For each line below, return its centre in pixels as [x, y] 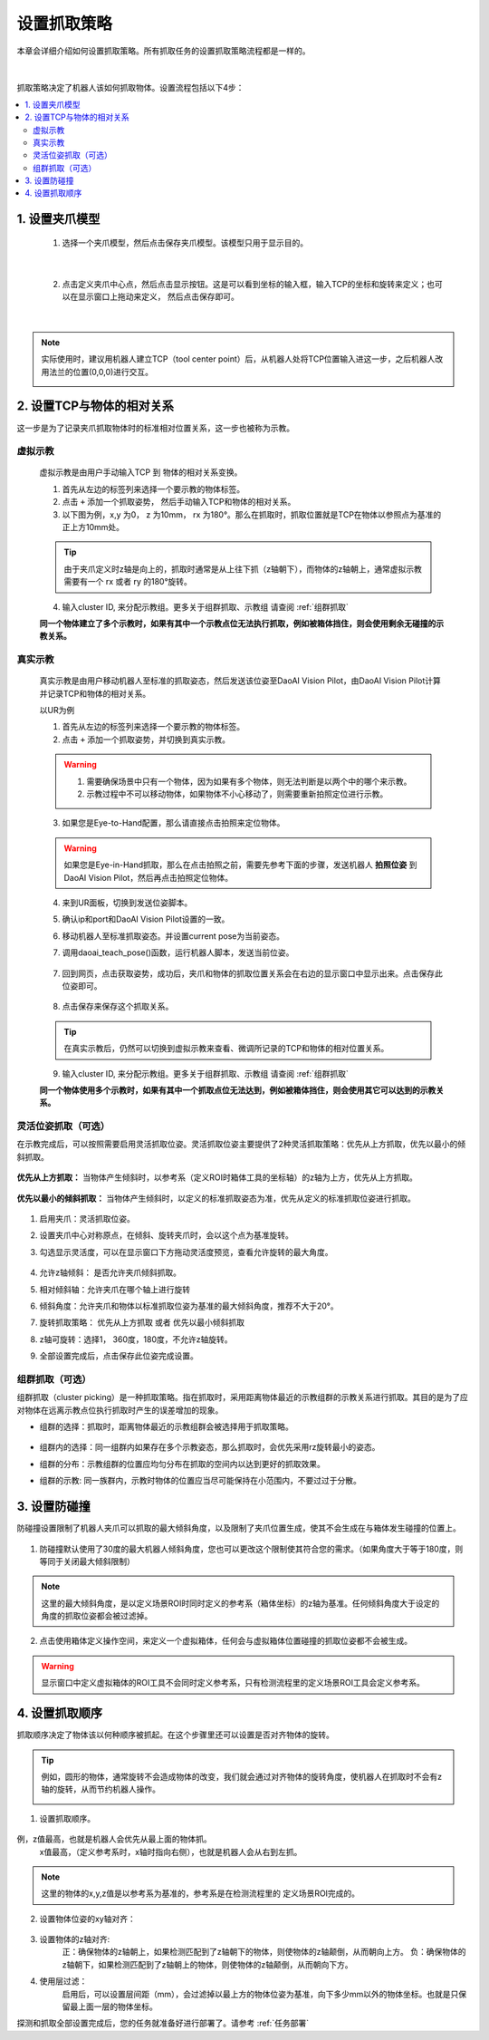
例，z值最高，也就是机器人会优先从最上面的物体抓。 [114, 1839]
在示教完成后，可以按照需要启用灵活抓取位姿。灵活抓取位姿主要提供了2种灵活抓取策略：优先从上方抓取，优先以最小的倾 [241, 1144]
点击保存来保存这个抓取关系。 [118, 1007]
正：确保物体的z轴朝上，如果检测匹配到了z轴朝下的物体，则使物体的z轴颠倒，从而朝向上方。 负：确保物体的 [264, 1952]
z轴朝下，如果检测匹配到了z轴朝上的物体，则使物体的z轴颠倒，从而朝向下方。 [207, 1964]
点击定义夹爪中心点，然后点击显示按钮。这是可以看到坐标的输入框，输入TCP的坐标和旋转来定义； [244, 284]
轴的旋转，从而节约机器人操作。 [101, 1789]
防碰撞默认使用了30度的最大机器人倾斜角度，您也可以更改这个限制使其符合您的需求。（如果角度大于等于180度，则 [251, 1549]
